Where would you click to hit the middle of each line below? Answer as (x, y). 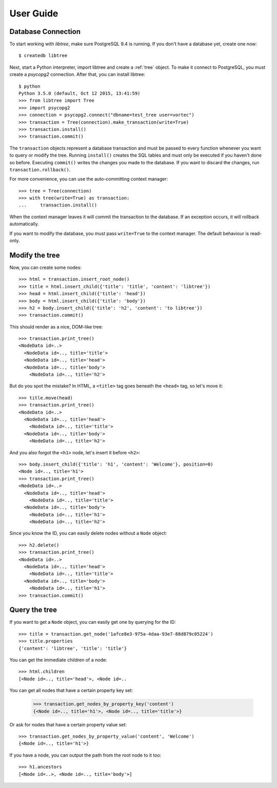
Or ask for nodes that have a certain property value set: (68, 724)
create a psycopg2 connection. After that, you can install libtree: (77, 74)
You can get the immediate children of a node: (58, 660)
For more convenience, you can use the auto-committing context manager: (89, 179)
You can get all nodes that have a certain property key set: (71, 690)
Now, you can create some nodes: (46, 267)
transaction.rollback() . (40, 169)
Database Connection (45, 32)
